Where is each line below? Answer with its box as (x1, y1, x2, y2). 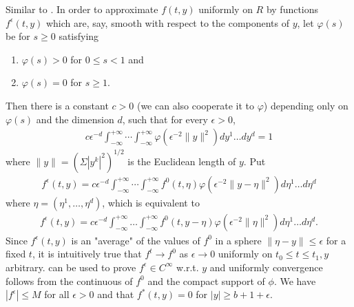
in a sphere (215, 233, 262, 247)
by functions (266, 2, 319, 16)
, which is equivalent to (102, 195, 200, 209)
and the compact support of (147, 273, 265, 288)
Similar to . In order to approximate (6, 2, 158, 16)
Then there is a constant (6, 98, 109, 112)
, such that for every (122, 112, 208, 126)
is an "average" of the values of (71, 233, 200, 247)
